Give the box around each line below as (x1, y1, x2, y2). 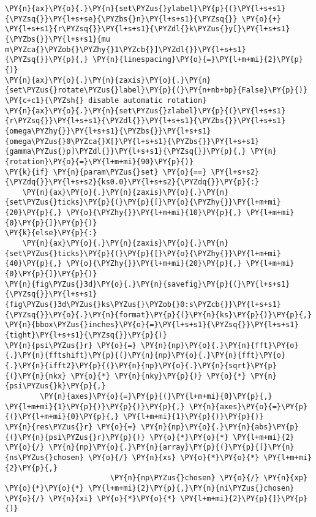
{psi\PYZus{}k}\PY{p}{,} (5, 382, 106, 391)
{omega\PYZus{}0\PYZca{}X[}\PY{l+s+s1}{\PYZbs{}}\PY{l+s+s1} (5, 137, 260, 146)
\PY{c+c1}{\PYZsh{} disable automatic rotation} (5, 96, 207, 105)
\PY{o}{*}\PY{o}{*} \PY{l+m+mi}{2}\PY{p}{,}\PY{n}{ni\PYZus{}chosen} (5, 483, 295, 492)
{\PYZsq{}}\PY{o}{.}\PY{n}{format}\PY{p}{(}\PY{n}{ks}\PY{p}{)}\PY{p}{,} (5, 310, 312, 319)
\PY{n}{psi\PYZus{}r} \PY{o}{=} (5, 341, 137, 350)
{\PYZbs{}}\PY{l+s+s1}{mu (5, 34, 110, 43)
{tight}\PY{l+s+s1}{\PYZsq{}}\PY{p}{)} (5, 331, 167, 339)
